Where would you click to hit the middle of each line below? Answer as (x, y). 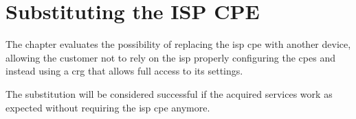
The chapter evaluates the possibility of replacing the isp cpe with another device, (178, 44)
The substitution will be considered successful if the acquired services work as (169, 93)
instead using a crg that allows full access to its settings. (124, 71)
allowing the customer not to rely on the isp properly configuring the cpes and (170, 57)
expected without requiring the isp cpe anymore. (108, 107)
